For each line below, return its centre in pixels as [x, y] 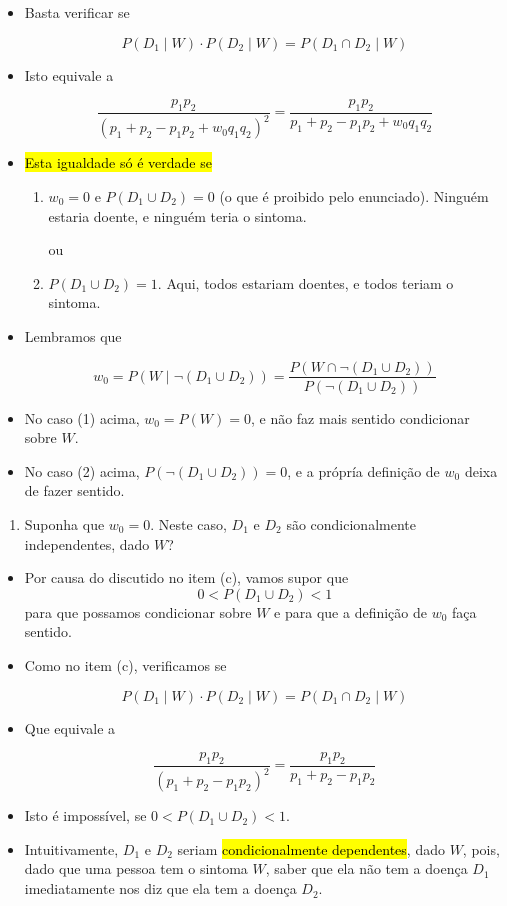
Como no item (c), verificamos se [125, 664]
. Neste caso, [188, 523]
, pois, [481, 848]
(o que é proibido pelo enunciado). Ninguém [354, 195]
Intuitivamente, [71, 848]
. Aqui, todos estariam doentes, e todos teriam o [305, 282]
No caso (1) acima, [82, 417]
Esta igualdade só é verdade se [118, 162]
